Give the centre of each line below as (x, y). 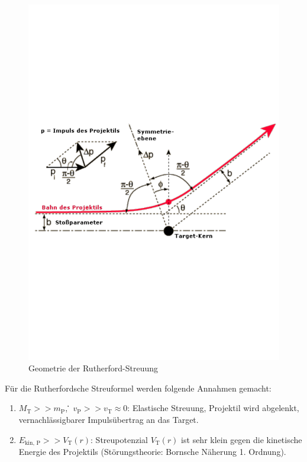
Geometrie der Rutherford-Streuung (93, 368)
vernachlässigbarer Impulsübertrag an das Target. (109, 420)
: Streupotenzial (119, 439)
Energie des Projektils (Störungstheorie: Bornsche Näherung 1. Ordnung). (152, 452)
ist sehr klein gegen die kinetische (242, 439)
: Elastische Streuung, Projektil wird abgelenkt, (213, 408)
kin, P (33, 443)
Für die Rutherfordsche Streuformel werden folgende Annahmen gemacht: (138, 388)
